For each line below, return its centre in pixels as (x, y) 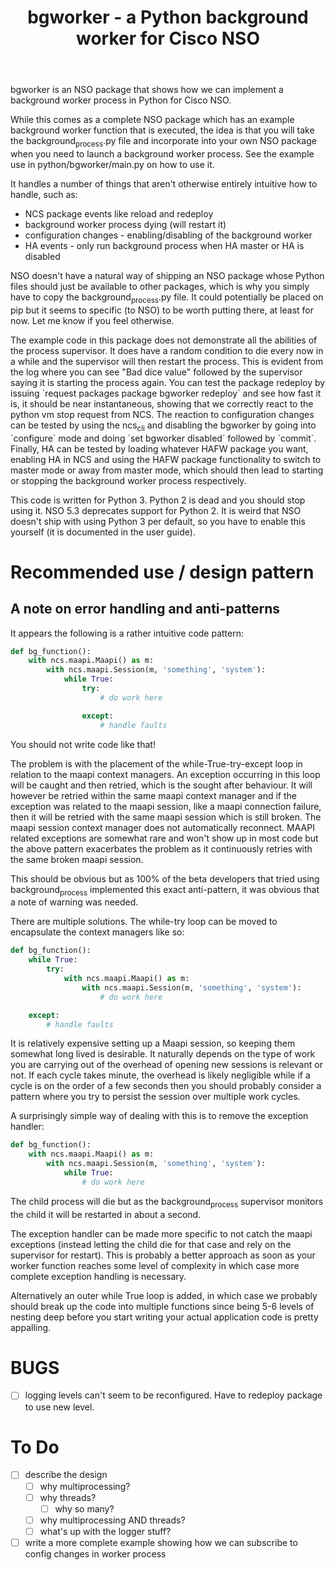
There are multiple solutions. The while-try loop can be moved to (144, 922)
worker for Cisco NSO (167, 38)
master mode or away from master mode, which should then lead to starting (167, 470)
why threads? (68, 1497)
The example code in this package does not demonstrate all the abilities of (164, 340)
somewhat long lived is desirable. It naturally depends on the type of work (163, 1054)
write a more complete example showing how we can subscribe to (161, 1542)
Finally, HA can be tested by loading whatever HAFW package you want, (159, 448)
